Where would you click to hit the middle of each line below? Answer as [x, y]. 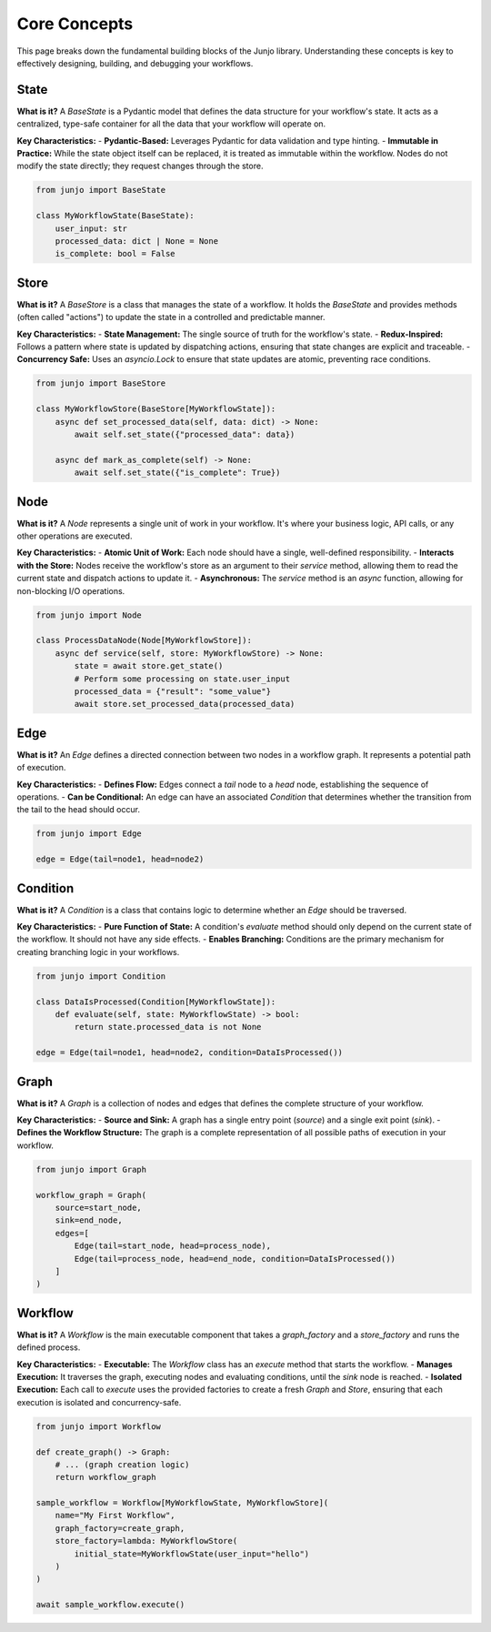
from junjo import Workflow [98, 1426]
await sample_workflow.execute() [110, 1605]
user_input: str [91, 228]
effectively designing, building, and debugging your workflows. [135, 63]
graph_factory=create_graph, [120, 1528]
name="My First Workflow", [115, 1516]
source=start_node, [99, 1207]
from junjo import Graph [91, 1169]
